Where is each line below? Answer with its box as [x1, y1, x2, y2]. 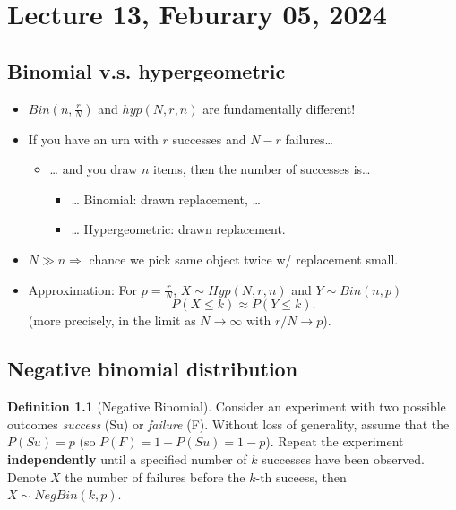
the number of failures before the [65, 467, 245, 486]
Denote [7, 467, 47, 486]
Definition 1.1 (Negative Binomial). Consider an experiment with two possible [7, 397, 446, 416]
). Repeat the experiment [265, 432, 404, 451]
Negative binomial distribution [7, 355, 298, 383]
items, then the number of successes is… [153, 160, 371, 178]
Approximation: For [28, 280, 138, 298]
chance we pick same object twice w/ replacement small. [89, 249, 399, 268]
